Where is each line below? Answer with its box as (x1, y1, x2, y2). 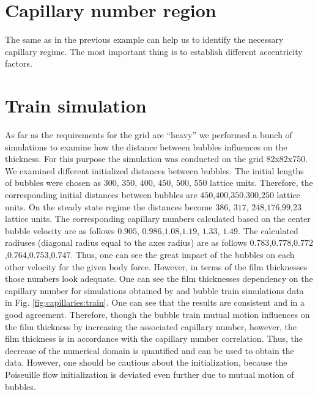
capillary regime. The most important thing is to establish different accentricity (5, 45, 303, 57)
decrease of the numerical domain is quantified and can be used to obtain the (5, 344, 294, 356)
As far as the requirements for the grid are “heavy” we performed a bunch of (5, 128, 292, 141)
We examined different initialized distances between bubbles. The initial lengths (5, 164, 304, 177)
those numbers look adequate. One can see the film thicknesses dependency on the (5, 272, 313, 285)
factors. (5, 57, 32, 70)
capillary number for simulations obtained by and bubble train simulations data (5, 284, 304, 297)
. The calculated (238, 224, 298, 237)
